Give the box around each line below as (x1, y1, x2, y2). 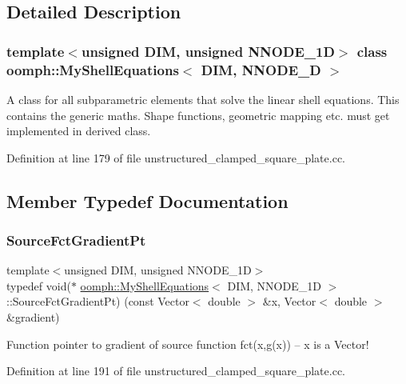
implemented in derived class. (6, 122, 151, 139)
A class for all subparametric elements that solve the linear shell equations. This (6, 90, 400, 107)
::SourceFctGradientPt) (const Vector (6, 293, 189, 310)
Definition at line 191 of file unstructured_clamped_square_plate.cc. (6, 362, 346, 379)
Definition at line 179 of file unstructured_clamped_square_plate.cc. (6, 149, 346, 166)
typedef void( (6, 277, 71, 294)
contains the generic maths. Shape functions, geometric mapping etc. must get (6, 106, 390, 123)
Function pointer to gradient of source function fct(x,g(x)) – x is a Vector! (6, 335, 369, 352)
